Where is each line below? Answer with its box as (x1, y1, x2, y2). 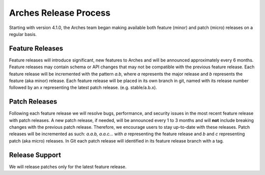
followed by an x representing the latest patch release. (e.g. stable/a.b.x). (9, 85, 157, 90)
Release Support (9, 150, 61, 159)
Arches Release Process (9, 7, 110, 18)
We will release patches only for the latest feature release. (9, 164, 127, 170)
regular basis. (9, 31, 37, 37)
